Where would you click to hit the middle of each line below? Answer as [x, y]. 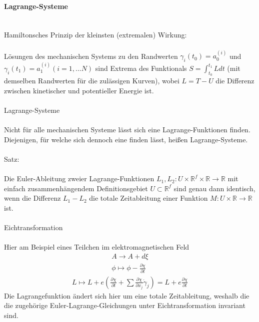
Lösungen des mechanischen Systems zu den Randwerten [91, 56]
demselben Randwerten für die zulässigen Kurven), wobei [92, 81]
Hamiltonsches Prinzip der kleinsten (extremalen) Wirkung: [95, 35]
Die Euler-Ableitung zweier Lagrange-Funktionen [79, 178]
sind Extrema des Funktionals [141, 68]
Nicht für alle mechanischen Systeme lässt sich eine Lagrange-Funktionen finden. [127, 130]
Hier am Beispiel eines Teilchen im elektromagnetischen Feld [97, 247]
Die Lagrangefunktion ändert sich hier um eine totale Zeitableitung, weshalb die [127, 295]
